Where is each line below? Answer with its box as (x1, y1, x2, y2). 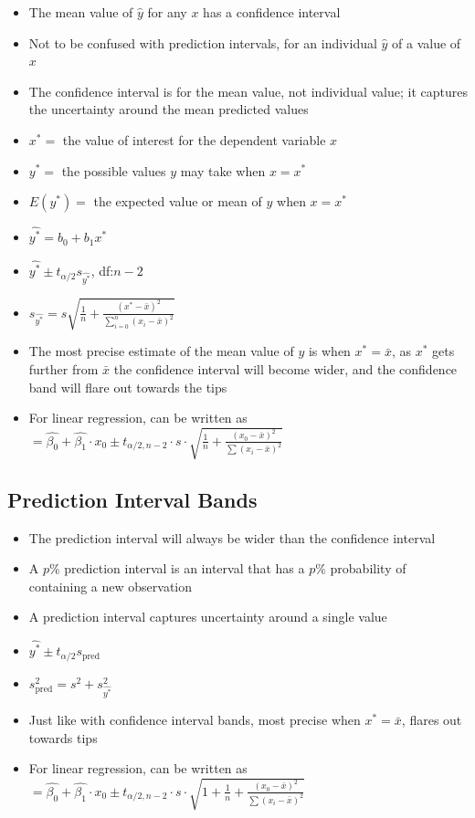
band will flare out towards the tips (28, 377, 227, 396)
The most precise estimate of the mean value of (28, 341, 294, 361)
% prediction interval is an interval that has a (49, 559, 305, 578)
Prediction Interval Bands (7, 485, 258, 513)
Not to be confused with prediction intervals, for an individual (28, 33, 377, 52)
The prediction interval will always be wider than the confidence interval (28, 528, 436, 547)
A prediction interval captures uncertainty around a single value (28, 607, 387, 626)
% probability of (315, 559, 406, 578)
